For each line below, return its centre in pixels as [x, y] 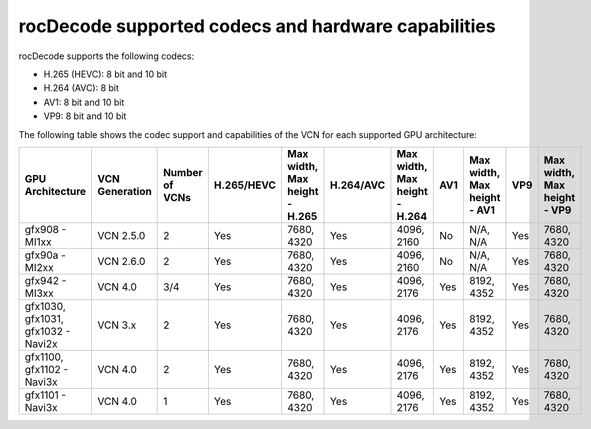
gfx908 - [45, 229]
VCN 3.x [117, 325]
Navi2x [41, 343]
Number [183, 172]
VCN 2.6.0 [121, 261]
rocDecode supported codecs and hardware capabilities [257, 26]
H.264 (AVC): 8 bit [81, 88]
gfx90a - [45, 255]
